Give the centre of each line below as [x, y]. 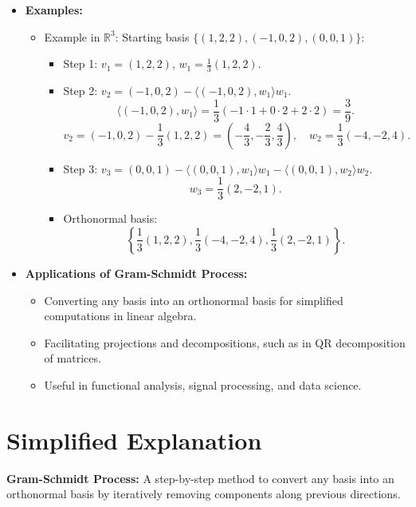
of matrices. [73, 358]
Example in [72, 36]
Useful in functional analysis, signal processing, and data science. [203, 384]
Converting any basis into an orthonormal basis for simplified [194, 300]
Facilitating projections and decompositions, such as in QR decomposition [225, 342]
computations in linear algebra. [120, 316]
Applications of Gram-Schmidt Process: [136, 273]
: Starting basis [152, 36]
